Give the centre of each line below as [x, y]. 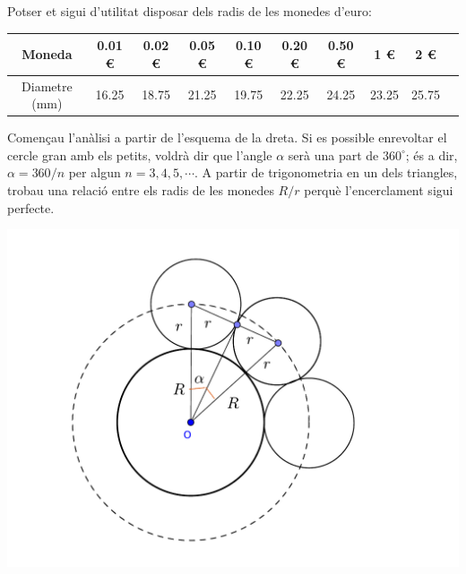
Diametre [47, 86]
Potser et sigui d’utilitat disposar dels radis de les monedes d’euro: [190, 11]
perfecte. [31, 207]
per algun [95, 172]
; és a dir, [431, 154]
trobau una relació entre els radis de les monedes [141, 190]
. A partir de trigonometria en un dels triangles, [326, 172]
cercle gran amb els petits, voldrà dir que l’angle [140, 154]
